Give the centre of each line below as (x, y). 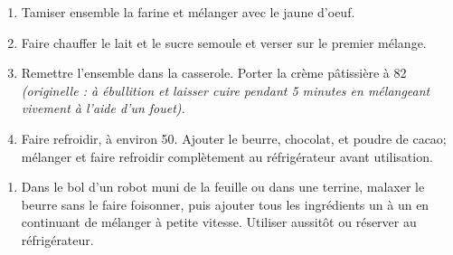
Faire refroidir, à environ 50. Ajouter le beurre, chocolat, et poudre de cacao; (234, 138)
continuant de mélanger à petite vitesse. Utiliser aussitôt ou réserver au (219, 222)
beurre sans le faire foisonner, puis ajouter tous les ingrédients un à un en (225, 204)
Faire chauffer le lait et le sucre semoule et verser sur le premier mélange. (224, 42)
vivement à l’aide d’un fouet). (103, 108)
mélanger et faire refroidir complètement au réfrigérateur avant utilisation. (227, 156)
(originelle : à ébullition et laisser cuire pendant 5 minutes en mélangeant (226, 90)
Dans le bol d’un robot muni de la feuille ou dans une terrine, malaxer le (223, 187)
